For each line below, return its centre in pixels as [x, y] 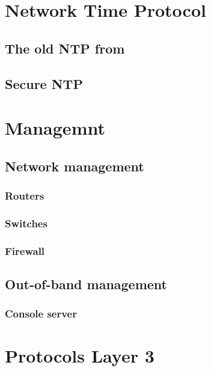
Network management [75, 166]
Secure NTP [44, 83]
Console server [41, 314]
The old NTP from [65, 48]
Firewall [25, 250]
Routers [25, 196]
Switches [26, 223]
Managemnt [55, 128]
